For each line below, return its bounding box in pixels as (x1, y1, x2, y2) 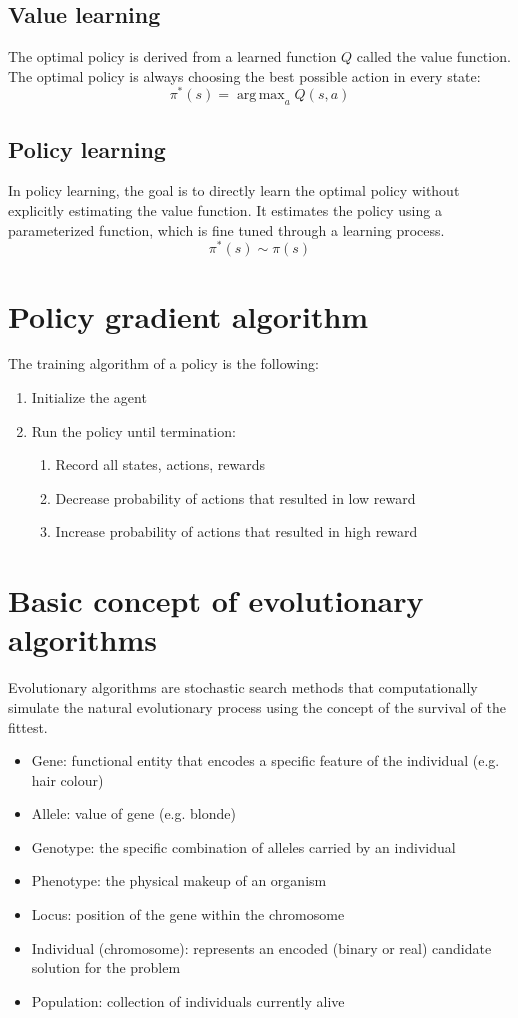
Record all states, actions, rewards (55, 454, 266, 475)
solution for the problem (31, 957, 181, 978)
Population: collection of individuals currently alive (31, 990, 345, 1011)
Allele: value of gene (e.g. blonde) (31, 803, 236, 824)
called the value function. (356, 46, 511, 67)
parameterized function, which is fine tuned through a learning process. (8, 219, 445, 240)
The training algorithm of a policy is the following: (8, 353, 319, 374)
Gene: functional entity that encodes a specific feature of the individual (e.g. (31, 750, 500, 771)
